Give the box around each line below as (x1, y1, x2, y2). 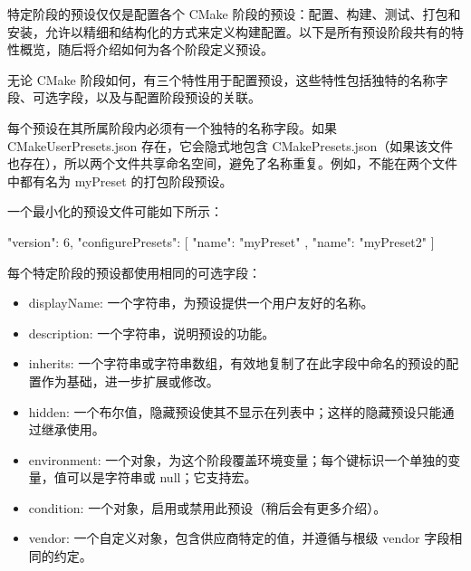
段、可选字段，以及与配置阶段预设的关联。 (7, 88, 261, 107)
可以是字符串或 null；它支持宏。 (66, 468, 257, 487)
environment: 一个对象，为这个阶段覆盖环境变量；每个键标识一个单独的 (28, 450, 448, 469)
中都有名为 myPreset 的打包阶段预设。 (7, 171, 233, 190)
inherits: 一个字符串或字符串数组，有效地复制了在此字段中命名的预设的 (28, 354, 447, 373)
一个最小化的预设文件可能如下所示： (7, 202, 223, 221)
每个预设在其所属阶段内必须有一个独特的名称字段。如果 (7, 118, 337, 137)
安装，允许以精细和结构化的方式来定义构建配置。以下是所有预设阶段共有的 (7, 22, 451, 41)
